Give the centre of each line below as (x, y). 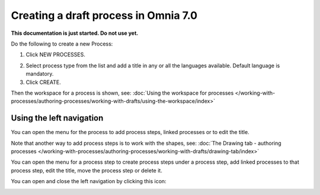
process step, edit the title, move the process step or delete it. (87, 170)
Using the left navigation (57, 118)
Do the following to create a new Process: (62, 44)
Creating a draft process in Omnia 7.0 (104, 15)
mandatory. (40, 74)
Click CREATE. (44, 82)
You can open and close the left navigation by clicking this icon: (89, 181)
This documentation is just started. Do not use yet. (75, 33)
